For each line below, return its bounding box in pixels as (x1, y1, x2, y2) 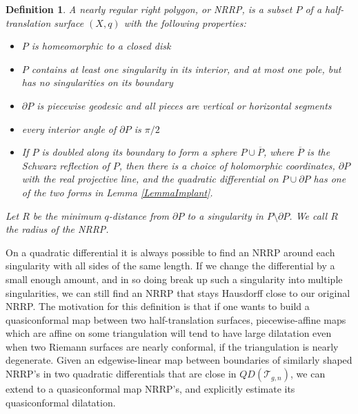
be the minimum (32, 208, 101, 222)
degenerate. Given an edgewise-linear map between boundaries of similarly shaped (6, 353, 352, 367)
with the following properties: (123, 15, 246, 30)
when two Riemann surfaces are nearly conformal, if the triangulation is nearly (6, 339, 339, 353)
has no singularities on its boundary (21, 75, 173, 90)
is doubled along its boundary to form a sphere (41, 145, 237, 159)
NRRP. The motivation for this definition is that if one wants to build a (6, 299, 310, 313)
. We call (289, 208, 328, 222)
